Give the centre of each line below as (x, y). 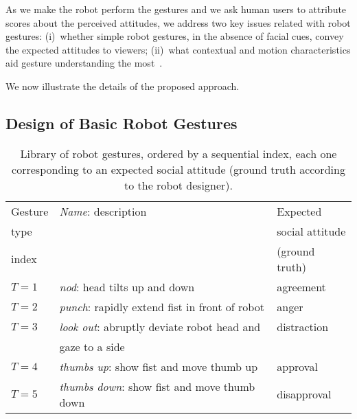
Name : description (103, 211)
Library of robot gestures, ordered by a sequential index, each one (178, 153)
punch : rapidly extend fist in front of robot (162, 306)
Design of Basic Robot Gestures (122, 123)
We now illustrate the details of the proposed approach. (123, 86)
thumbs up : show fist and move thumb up (159, 366)
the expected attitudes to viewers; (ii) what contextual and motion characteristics (178, 49)
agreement (301, 286)
